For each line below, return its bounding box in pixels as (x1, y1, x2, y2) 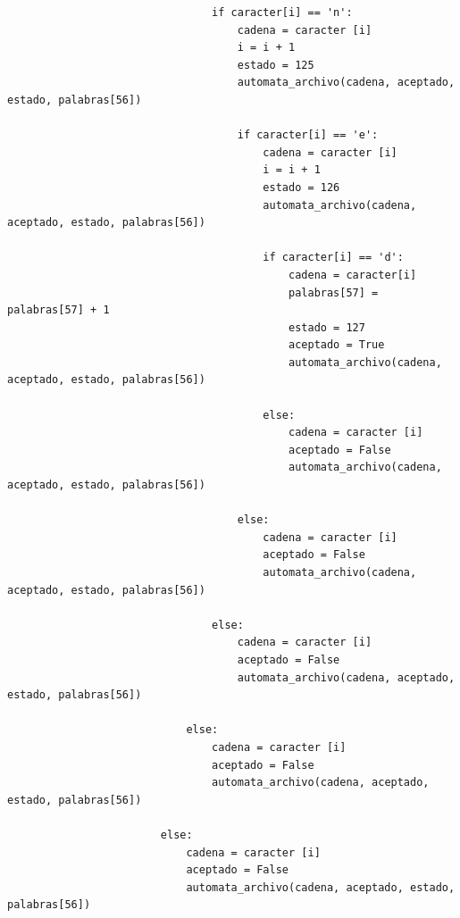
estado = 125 (237, 58, 314, 71)
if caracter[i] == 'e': (237, 129, 379, 142)
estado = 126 (263, 180, 340, 194)
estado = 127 (289, 321, 365, 334)
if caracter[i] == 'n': (212, 6, 353, 19)
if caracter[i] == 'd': (263, 251, 404, 264)
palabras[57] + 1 (7, 304, 110, 317)
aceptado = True (289, 338, 385, 352)
